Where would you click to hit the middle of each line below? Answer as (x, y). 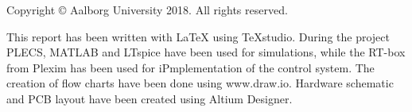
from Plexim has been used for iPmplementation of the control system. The (190, 67)
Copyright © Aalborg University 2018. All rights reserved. (147, 10)
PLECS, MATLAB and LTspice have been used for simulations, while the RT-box (206, 52)
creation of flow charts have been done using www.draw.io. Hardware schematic (200, 83)
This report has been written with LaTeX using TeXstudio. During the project (198, 36)
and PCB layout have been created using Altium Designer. (150, 98)
